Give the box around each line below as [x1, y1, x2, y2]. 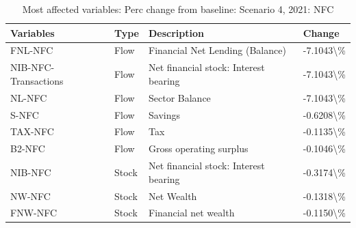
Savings [149, 107, 180, 122]
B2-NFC [10, 141, 45, 156]
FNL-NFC [10, 43, 53, 57]
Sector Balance [149, 90, 211, 104]
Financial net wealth [149, 205, 235, 220]
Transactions [10, 73, 64, 87]
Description [149, 25, 205, 40]
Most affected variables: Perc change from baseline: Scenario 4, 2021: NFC [22, 2, 334, 16]
